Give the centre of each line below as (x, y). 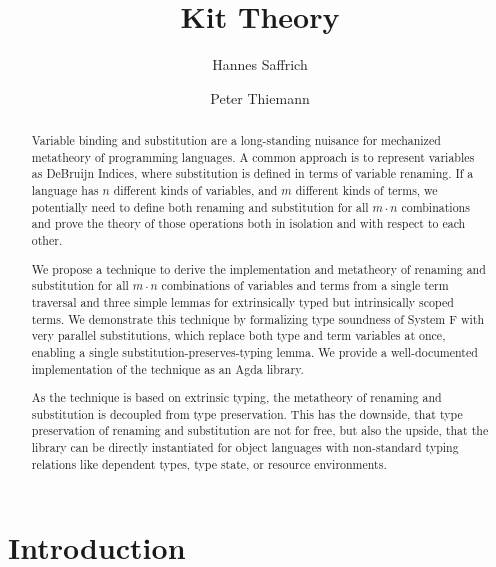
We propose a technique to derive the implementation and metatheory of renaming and (258, 268)
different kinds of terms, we (366, 190)
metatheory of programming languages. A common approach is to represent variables (253, 156)
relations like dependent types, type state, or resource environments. (209, 463)
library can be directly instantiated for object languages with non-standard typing (245, 447)
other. (47, 240)
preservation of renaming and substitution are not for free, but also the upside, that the (260, 430)
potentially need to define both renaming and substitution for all (200, 206)
